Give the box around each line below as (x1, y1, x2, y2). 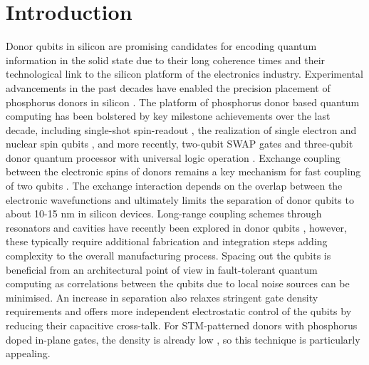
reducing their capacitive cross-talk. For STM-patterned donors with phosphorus (6, 318, 358, 332)
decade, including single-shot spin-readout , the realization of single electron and (6, 122, 357, 137)
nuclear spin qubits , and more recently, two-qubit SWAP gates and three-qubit (6, 136, 353, 151)
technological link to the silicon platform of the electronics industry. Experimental (6, 66, 363, 81)
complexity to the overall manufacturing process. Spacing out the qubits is (6, 248, 331, 263)
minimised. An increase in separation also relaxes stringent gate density (6, 289, 318, 304)
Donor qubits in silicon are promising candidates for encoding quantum (6, 38, 317, 53)
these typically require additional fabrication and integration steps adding (6, 234, 328, 249)
